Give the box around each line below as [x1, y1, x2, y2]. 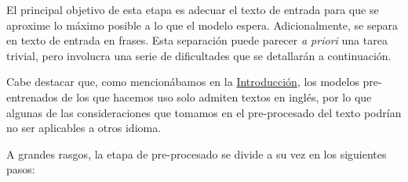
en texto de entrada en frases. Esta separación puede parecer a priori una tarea [6, 32, 388, 48]
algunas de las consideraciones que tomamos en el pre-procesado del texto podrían [6, 104, 402, 120]
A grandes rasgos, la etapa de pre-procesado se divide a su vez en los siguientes [6, 145, 387, 162]
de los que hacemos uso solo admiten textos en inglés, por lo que [61, 88, 372, 105]
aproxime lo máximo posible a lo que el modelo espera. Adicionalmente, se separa [6, 16, 398, 33]
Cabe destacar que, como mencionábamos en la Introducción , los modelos [6, 73, 359, 90]
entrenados [6, 88, 58, 105]
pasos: [6, 161, 35, 177]
